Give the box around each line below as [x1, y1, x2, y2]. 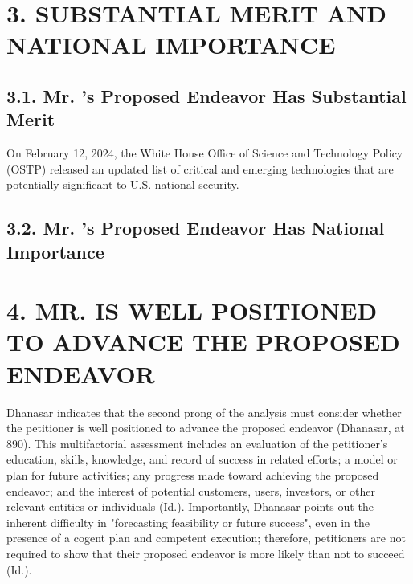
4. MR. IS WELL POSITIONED [6, 294, 378, 327]
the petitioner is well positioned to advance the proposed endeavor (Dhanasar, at [6, 419, 405, 436]
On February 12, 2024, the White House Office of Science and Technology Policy [6, 145, 403, 161]
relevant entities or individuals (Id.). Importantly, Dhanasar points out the [6, 498, 374, 515]
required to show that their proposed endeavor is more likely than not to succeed [6, 545, 405, 562]
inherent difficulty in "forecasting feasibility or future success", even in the [6, 513, 370, 530]
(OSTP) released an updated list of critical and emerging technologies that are [6, 160, 394, 177]
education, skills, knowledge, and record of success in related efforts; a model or [6, 451, 398, 468]
